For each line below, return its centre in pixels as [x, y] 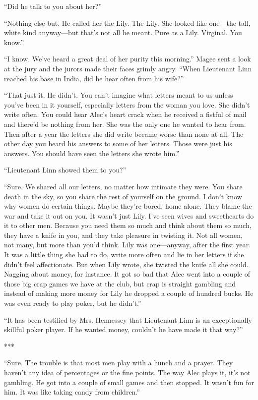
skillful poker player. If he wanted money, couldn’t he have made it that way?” [124, 329]
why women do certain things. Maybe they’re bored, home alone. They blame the [128, 206]
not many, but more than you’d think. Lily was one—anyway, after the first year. [128, 245]
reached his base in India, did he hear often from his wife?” [94, 78]
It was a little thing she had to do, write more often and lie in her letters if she [124, 255]
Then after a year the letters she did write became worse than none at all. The [124, 134]
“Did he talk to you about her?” [53, 6]
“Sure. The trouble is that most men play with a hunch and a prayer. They [119, 363]
